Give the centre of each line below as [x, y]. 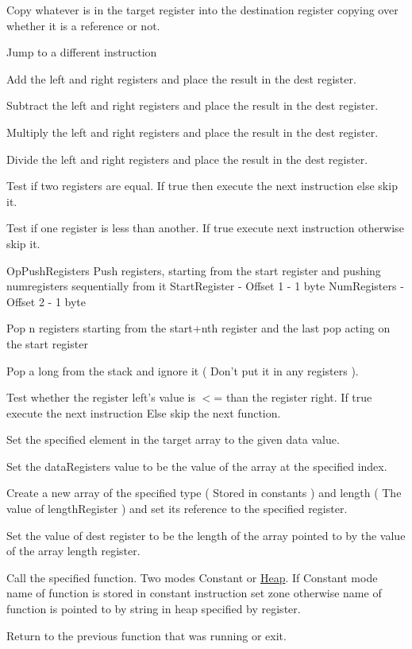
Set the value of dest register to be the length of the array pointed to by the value [206, 535]
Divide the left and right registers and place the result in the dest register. [187, 159]
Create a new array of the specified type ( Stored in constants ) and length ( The [204, 493]
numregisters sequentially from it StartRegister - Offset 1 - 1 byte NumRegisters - [205, 286]
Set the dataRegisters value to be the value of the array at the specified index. [197, 466]
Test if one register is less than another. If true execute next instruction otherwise [205, 228]
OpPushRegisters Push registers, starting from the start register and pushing [194, 270]
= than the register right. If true [293, 397]
